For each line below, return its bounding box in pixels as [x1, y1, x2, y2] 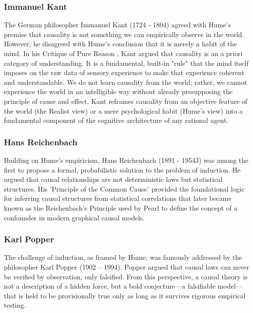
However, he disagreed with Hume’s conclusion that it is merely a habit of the [4, 39, 237, 49]
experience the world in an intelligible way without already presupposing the [4, 86, 233, 97]
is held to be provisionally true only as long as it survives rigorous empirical [19, 290, 246, 300]
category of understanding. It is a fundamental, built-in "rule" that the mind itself [4, 58, 249, 68]
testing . [4, 300, 26, 310]
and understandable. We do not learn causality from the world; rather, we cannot [4, 77, 247, 87]
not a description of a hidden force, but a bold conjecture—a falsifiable [4, 281, 215, 291]
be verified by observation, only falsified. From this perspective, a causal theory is [4, 271, 248, 281]
